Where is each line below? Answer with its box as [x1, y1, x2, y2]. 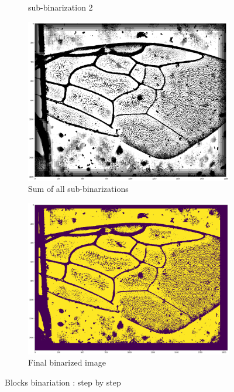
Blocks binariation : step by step [5, 376, 121, 388]
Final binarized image [28, 356, 106, 369]
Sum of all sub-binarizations [28, 183, 129, 195]
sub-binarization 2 [28, 1, 93, 13]
